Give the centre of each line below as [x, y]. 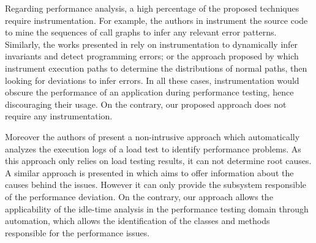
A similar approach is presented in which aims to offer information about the [149, 172]
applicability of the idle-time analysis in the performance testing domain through [157, 208]
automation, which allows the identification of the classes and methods [137, 221]
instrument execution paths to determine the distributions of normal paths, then [156, 68]
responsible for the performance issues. [77, 232]
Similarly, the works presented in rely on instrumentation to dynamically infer [152, 44]
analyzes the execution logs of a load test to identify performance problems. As [153, 148]
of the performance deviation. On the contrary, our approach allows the [139, 196]
